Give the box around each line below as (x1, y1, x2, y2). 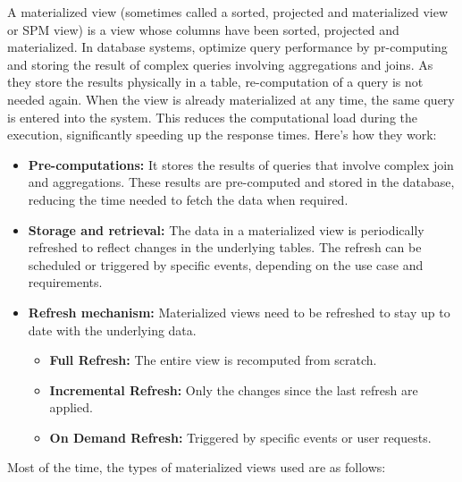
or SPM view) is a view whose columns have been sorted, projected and (7, 20, 399, 38)
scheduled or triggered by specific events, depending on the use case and (28, 255, 424, 274)
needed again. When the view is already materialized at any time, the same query (7, 89, 455, 108)
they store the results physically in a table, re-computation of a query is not (7, 72, 424, 91)
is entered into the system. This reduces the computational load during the (7, 107, 417, 126)
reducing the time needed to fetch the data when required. (28, 190, 349, 208)
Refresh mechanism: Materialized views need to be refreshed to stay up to (28, 302, 450, 321)
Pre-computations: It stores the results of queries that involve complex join (28, 155, 454, 173)
